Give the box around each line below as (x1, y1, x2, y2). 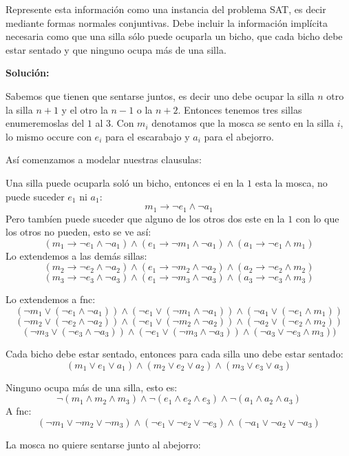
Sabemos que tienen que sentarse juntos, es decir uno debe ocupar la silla (6, 88, 315, 103)
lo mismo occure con (6, 129, 92, 143)
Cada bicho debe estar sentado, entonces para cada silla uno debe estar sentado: (6, 346, 343, 360)
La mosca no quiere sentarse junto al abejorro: (6, 437, 201, 451)
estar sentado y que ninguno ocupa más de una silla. (6, 42, 226, 56)
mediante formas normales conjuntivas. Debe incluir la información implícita (6, 15, 328, 30)
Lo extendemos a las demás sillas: (6, 248, 147, 262)
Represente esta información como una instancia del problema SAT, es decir (6, 2, 326, 16)
